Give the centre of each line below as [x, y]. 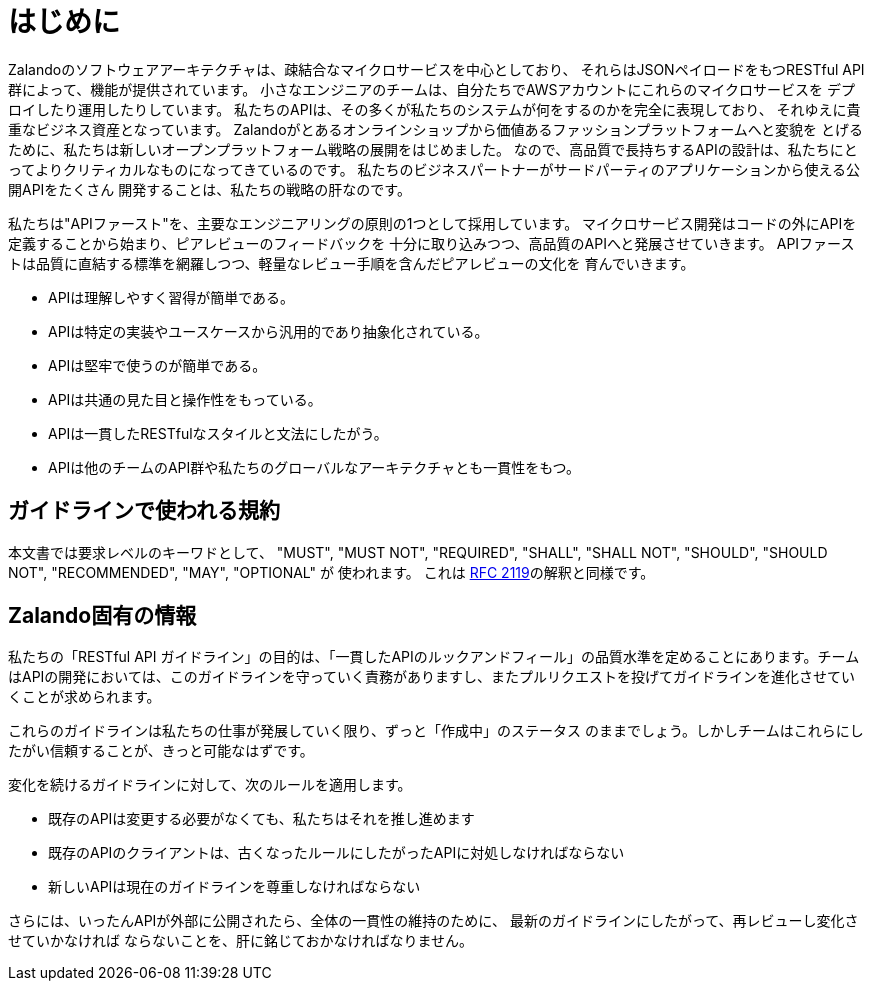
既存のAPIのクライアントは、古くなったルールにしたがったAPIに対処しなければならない [336, 853]
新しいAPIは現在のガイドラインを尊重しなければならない [234, 887]
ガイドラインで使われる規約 [144, 511]
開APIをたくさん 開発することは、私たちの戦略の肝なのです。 [209, 189]
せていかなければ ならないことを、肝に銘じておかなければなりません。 [241, 941]
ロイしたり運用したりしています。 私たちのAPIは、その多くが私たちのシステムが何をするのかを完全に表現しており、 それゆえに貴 [434, 109]
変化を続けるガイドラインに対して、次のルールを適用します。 [210, 785]
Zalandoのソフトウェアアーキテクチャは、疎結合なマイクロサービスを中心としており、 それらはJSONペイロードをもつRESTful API [436, 69]
